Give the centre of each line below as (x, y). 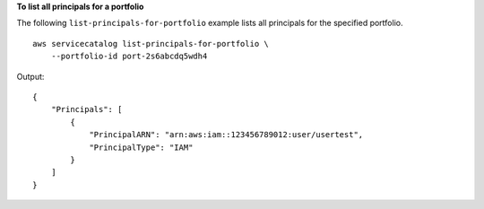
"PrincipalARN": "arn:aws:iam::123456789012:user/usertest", (226, 135)
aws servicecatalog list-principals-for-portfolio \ (151, 44)
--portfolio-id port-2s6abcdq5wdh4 (129, 57)
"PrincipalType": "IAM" (141, 147)
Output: (30, 76)
